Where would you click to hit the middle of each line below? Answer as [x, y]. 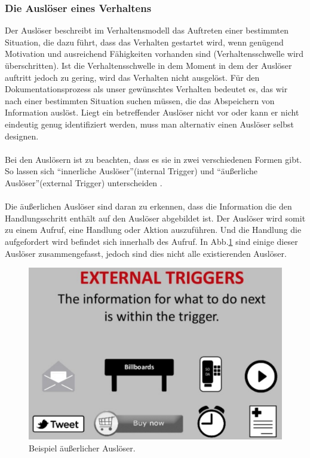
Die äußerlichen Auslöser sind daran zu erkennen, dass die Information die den [148, 206]
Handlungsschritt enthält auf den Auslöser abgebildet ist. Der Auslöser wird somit [155, 218]
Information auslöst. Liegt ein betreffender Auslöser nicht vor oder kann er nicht [152, 112]
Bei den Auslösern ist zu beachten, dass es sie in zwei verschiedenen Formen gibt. [154, 159]
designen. [22, 136]
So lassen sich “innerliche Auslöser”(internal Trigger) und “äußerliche [131, 171]
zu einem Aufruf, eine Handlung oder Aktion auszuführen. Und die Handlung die [153, 230]
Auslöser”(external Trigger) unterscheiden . [84, 182]
